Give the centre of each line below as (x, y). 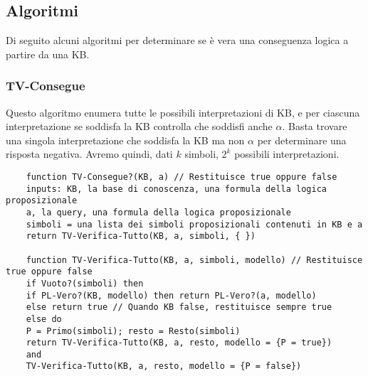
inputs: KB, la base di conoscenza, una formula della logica (177, 189)
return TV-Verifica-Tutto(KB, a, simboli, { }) (141, 236)
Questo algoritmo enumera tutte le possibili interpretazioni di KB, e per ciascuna (183, 112)
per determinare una (302, 140)
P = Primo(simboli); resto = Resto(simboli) (133, 331)
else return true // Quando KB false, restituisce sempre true (179, 307)
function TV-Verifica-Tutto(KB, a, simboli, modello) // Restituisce (194, 260)
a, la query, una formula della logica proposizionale (158, 212)
